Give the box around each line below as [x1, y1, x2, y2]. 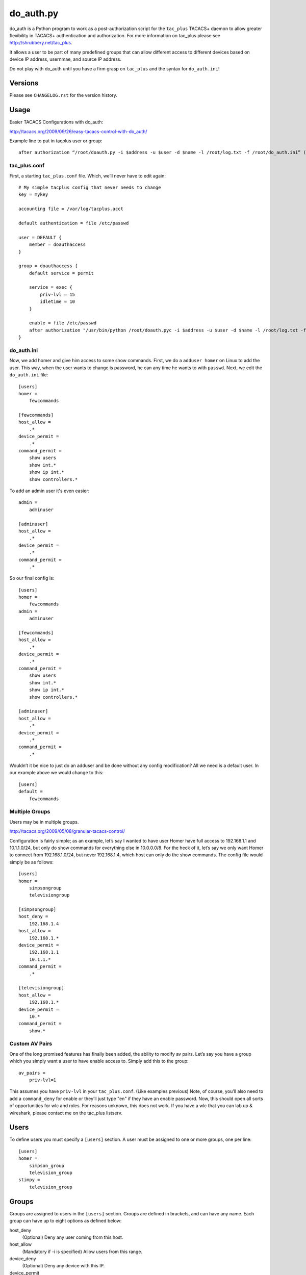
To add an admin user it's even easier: [9, 488, 90, 494]
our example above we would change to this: [9, 770, 104, 776]
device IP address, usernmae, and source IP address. [9, 56, 122, 62]
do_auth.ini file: [9, 372, 48, 378]
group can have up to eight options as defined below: [9, 1218, 122, 1224]
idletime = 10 [40, 299, 75, 304]
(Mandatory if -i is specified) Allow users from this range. [22, 1248, 143, 1255]
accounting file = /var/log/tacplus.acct [18, 206, 123, 212]
